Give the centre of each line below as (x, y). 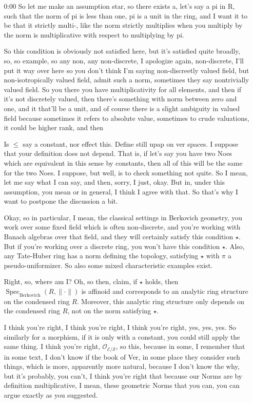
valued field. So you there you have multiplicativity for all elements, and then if (123, 89)
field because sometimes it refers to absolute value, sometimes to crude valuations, (127, 118)
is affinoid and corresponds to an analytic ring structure (165, 291)
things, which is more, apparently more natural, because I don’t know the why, (122, 366)
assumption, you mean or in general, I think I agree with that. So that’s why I (121, 191)
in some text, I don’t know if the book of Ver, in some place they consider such (122, 356)
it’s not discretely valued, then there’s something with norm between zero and (120, 99)
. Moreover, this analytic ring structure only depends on (161, 301)
